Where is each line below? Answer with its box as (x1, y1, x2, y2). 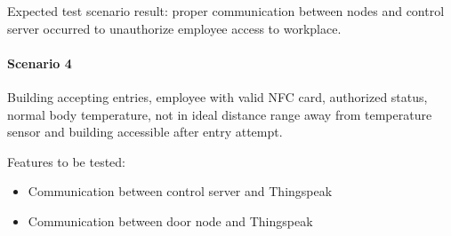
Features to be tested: (7, 152, 125, 170)
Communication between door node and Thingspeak (28, 211, 313, 230)
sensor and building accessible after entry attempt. (7, 122, 283, 141)
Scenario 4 (7, 53, 72, 72)
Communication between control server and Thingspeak (28, 182, 333, 201)
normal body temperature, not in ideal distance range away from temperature (7, 105, 432, 123)
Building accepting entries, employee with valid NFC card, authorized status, (7, 87, 428, 106)
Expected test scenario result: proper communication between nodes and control (7, 2, 445, 20)
